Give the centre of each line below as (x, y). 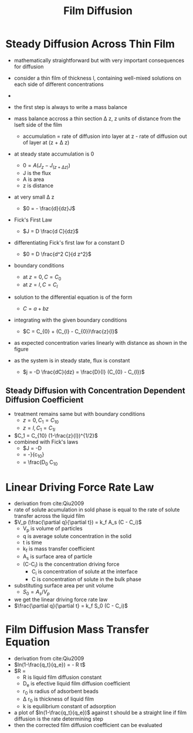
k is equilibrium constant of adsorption (69, 706)
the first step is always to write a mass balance (70, 107)
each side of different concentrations (59, 84)
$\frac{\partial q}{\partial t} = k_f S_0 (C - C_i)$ (71, 606)
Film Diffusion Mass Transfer (77, 630)
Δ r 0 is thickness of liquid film (58, 699)
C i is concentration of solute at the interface (85, 572)
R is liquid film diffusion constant (62, 677)
